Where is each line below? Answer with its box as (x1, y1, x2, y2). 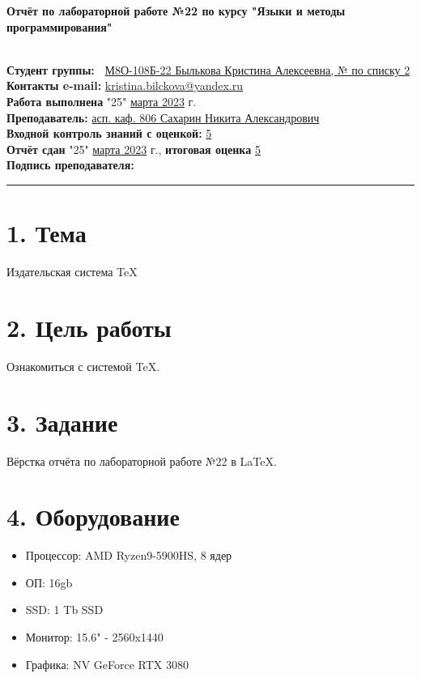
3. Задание (6, 405, 118, 438)
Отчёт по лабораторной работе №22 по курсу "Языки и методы (6, 2, 346, 19)
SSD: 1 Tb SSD (25, 601, 104, 618)
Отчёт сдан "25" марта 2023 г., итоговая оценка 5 (6, 140, 261, 157)
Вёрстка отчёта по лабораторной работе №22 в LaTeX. (6, 452, 277, 469)
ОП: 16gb (25, 574, 73, 591)
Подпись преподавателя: (6, 156, 134, 173)
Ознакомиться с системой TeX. (6, 357, 160, 374)
